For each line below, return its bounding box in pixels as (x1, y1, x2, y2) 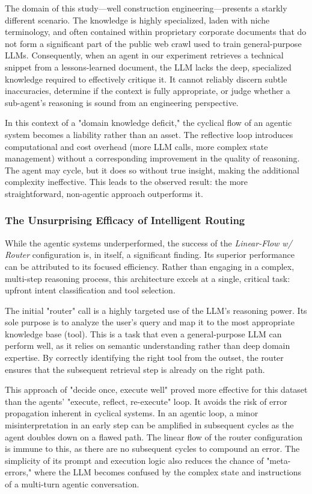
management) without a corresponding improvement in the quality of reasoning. (5, 152, 300, 164)
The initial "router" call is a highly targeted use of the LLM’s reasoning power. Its (5, 304, 307, 316)
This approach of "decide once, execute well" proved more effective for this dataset (5, 383, 308, 396)
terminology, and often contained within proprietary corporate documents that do (5, 25, 307, 38)
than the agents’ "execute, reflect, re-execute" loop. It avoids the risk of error (5, 395, 287, 407)
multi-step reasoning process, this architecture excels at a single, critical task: (5, 272, 290, 284)
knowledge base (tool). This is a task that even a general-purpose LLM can (5, 327, 282, 340)
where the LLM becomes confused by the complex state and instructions (34, 466, 302, 478)
